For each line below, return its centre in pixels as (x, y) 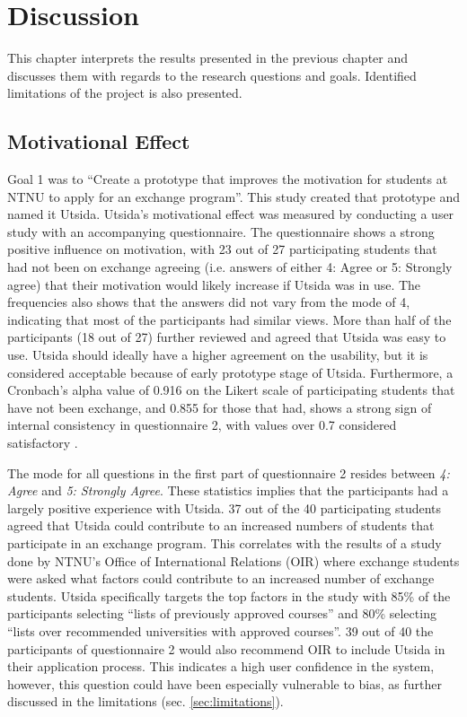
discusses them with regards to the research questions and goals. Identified (212, 75)
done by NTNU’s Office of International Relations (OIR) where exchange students (233, 560)
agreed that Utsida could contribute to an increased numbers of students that (221, 525)
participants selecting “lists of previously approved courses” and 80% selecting (222, 613)
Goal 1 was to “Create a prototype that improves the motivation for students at (228, 179)
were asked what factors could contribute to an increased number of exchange (221, 578)
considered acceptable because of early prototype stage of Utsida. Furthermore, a (230, 372)
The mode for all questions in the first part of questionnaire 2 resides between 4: (229, 472)
